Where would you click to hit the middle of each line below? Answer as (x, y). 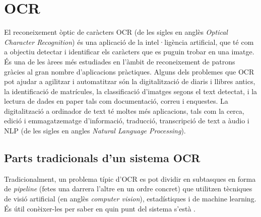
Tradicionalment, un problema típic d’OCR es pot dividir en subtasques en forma (130, 178)
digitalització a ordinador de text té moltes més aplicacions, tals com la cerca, (124, 111)
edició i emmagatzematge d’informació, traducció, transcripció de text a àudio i (127, 121)
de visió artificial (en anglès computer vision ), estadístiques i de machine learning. (130, 199)
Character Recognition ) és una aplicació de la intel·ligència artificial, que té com (129, 42)
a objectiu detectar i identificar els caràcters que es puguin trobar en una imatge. (129, 52)
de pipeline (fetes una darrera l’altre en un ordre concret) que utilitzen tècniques (128, 189)
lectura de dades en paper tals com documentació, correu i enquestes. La (116, 101)
